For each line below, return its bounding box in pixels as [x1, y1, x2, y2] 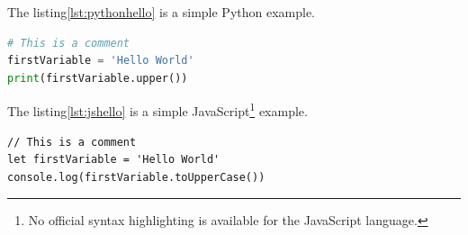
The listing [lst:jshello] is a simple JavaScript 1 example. [7, 99, 308, 121]
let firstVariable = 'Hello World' [7, 153, 220, 167]
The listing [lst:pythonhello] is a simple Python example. [7, 3, 316, 21]
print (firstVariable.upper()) [7, 71, 188, 85]
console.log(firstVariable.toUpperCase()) [7, 170, 265, 184]
